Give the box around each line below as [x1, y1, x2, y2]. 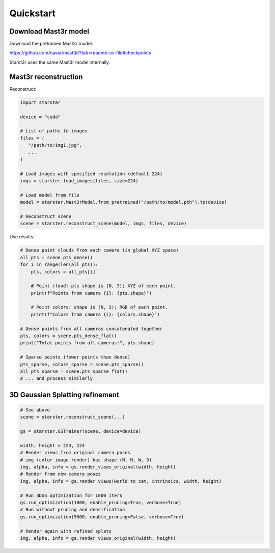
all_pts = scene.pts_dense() [20, 255, 93, 260]
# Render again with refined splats [20, 528, 112, 534]
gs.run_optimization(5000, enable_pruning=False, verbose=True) [20, 514, 184, 519]
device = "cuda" [20, 114, 61, 120]
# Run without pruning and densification [20, 507, 125, 513]
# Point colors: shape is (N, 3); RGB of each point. [31, 305, 168, 310]
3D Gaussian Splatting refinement [9, 390, 119, 399]
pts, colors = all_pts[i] [31, 269, 96, 274]
